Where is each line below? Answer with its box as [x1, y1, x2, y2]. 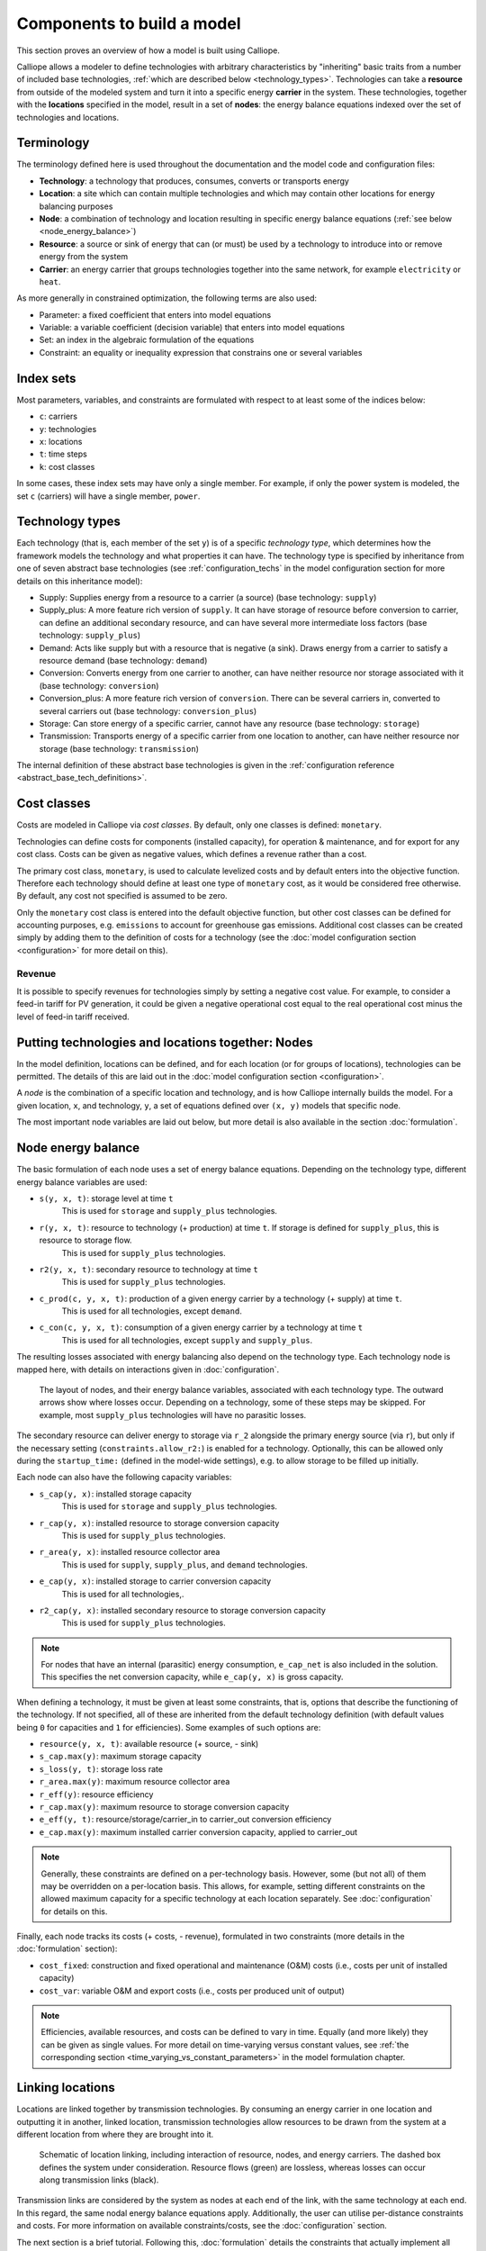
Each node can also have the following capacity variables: [16, 1472, 232, 1483]
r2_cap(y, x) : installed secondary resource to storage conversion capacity [39, 1605, 326, 1615]
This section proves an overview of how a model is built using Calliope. [16, 45, 281, 56]
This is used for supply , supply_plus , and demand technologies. [61, 1559, 308, 1570]
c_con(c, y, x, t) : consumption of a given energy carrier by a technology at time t [39, 1322, 364, 1333]
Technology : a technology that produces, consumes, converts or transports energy [39, 176, 350, 186]
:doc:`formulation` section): [16, 1943, 118, 1954]
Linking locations [16, 2080, 116, 2095]
